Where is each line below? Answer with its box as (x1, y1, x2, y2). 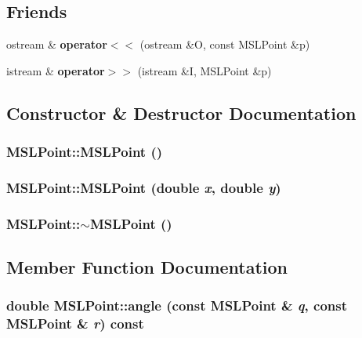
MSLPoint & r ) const (6, 314, 144, 333)
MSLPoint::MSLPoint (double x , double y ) (6, 177, 281, 197)
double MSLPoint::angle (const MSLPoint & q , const (6, 296, 347, 315)
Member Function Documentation (6, 255, 288, 279)
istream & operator (6, 62, 105, 78)
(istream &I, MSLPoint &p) (137, 62, 272, 78)
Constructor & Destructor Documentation (6, 100, 357, 125)
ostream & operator (6, 36, 107, 53)
